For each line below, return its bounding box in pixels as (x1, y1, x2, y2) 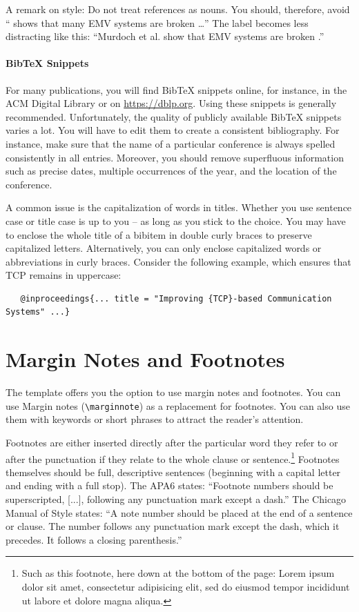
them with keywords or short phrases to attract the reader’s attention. (6, 412, 304, 426)
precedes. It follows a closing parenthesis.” (6, 532, 182, 546)
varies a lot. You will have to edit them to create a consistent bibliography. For (6, 123, 340, 137)
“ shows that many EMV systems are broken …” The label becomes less (6, 15, 309, 30)
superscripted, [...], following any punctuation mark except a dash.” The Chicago (6, 492, 347, 506)
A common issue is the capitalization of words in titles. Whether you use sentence (6, 200, 352, 215)
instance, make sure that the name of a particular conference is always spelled (6, 136, 336, 150)
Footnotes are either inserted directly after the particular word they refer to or (6, 435, 338, 450)
